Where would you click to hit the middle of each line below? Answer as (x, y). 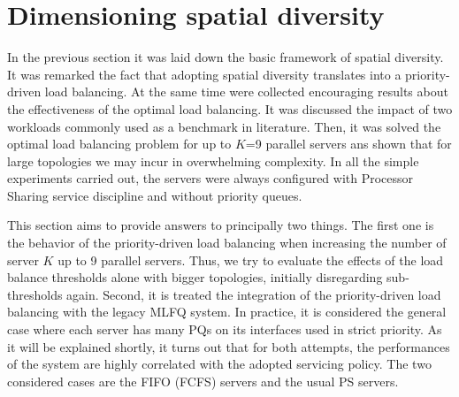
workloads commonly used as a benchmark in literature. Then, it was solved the (224, 126)
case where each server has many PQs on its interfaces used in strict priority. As (225, 329)
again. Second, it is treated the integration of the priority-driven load (254, 294)
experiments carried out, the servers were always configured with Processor (210, 178)
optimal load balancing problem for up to (119, 144)
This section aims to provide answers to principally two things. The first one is (221, 225)
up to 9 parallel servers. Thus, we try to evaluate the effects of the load (251, 260)
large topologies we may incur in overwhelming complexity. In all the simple (213, 160)
